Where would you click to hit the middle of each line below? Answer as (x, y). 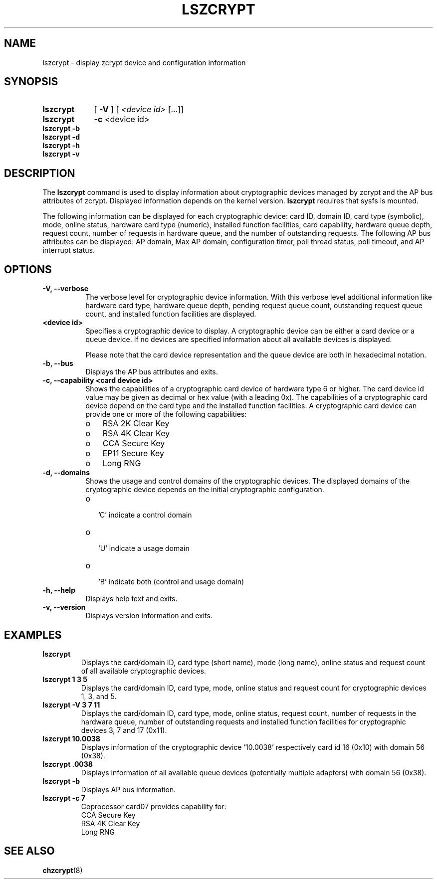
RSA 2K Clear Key (136, 424)
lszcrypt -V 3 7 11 (71, 705)
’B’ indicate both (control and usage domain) (171, 582)
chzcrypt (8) (63, 870)
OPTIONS (28, 269)
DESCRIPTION (40, 173)
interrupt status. (69, 250)
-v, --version (64, 607)
